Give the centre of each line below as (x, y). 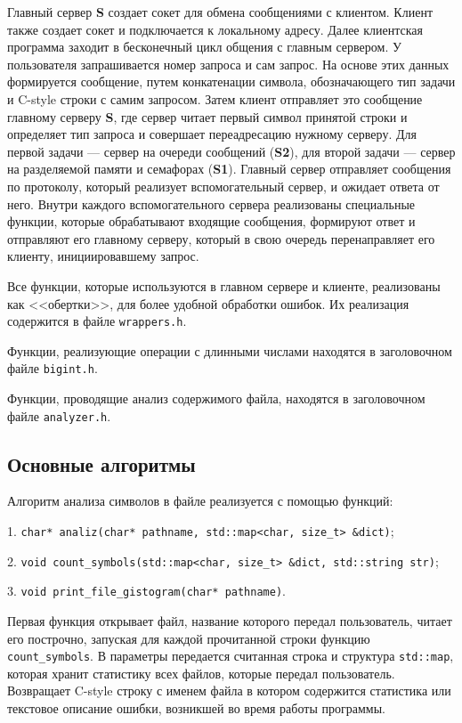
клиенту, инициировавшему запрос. (103, 256)
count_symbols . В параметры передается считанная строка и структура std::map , (231, 656)
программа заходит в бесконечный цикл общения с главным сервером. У (204, 47)
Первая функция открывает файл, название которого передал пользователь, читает (230, 621)
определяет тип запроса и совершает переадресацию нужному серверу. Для (212, 134)
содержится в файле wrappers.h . (97, 321)
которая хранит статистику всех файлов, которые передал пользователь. (201, 673)
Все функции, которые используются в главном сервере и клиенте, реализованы (224, 285)
